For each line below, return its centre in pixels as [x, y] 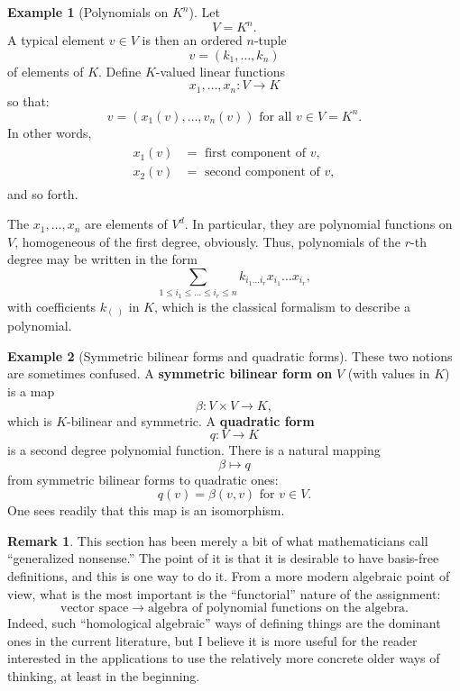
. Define [120, 71]
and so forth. [43, 193]
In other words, [50, 132]
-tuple [270, 40]
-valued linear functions [221, 71]
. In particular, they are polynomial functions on [318, 224]
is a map [31, 391]
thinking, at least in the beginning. [104, 676]
